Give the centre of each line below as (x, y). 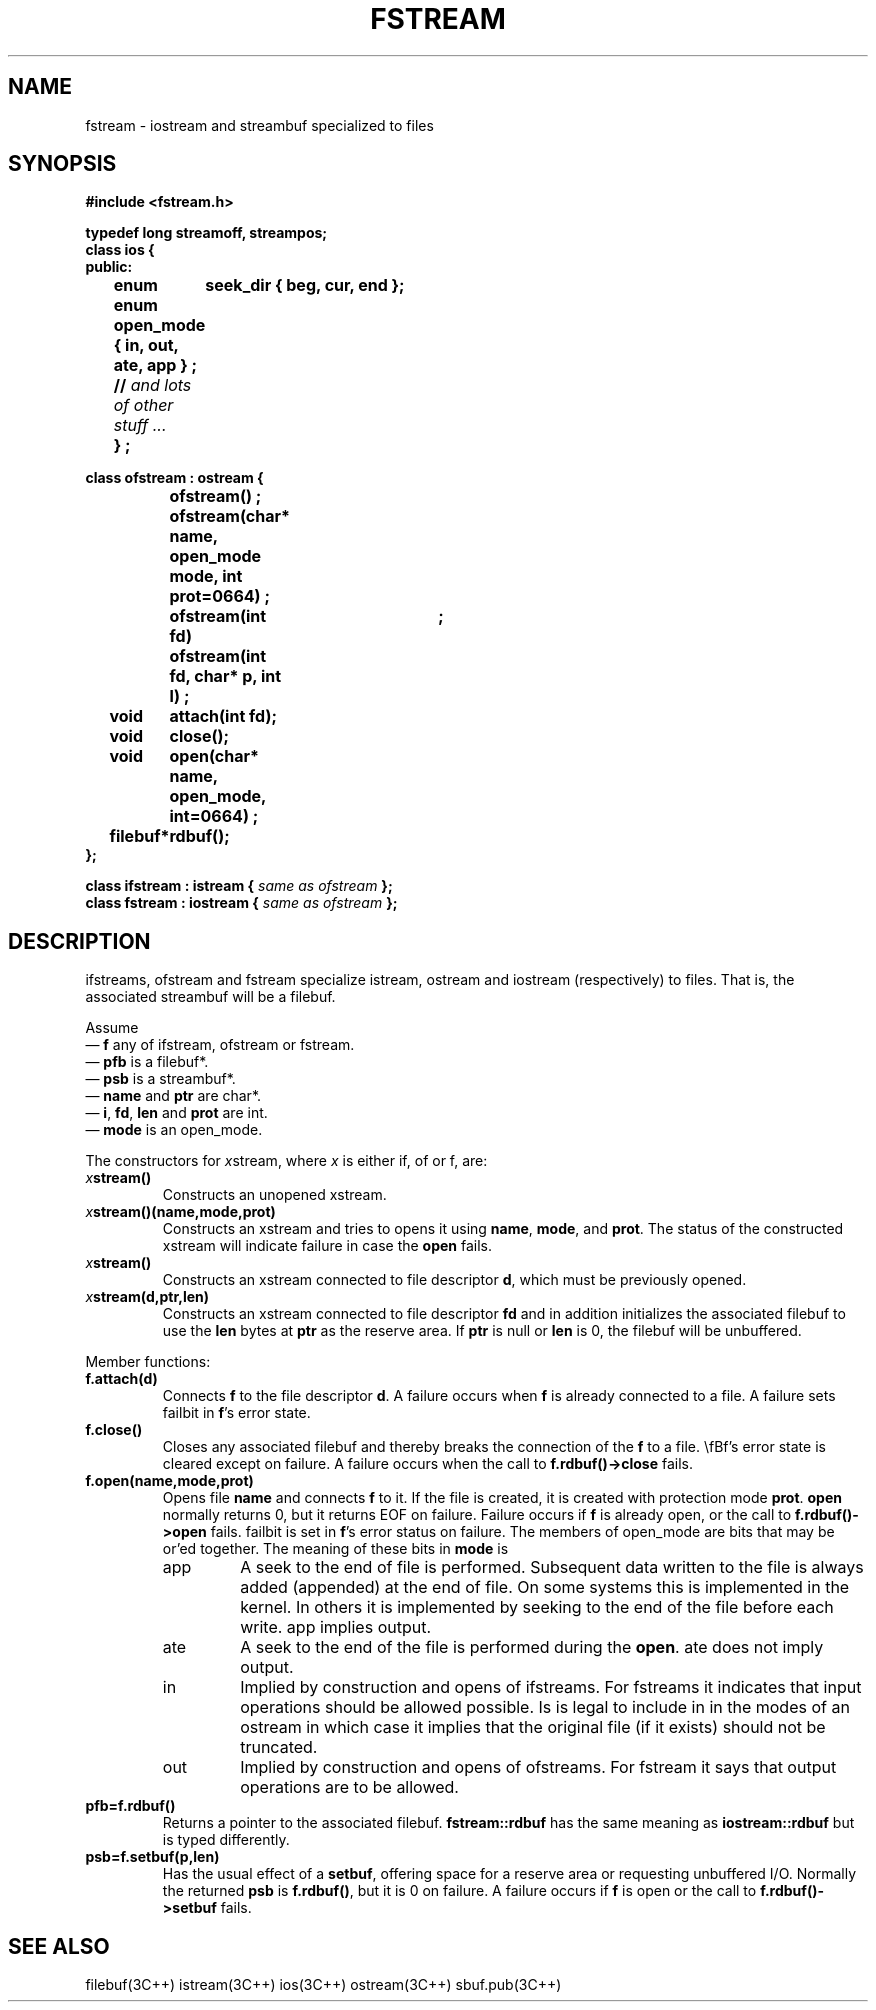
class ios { (120, 250)
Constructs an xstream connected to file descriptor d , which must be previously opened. (454, 1280)
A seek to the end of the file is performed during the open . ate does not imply (532, 1647)
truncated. (279, 1747)
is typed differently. (226, 1840)
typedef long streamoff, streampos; (206, 233)
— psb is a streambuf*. (160, 1079)
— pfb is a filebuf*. (147, 1062)
